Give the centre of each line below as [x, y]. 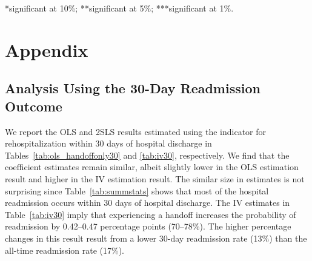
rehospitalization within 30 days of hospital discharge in [108, 143]
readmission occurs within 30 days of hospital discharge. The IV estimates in [148, 203]
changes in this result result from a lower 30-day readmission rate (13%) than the [156, 238]
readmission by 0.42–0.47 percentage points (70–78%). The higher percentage [148, 226]
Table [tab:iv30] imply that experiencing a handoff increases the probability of [151, 214]
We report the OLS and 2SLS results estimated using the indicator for [136, 131]
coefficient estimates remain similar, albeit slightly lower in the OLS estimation [152, 167]
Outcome [34, 106]
